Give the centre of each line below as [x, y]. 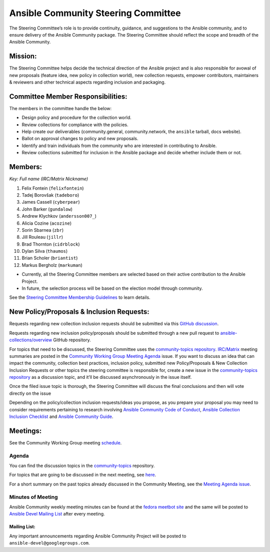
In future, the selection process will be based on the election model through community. [112, 288]
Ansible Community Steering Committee [95, 13]
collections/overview [31, 340]
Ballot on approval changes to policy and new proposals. [80, 139]
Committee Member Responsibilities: [68, 96]
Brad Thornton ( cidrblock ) [51, 244]
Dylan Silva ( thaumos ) [45, 251]
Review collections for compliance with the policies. [75, 125]
